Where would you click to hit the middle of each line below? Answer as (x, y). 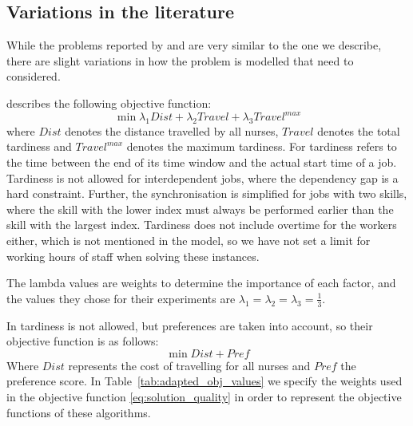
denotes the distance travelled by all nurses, (172, 130)
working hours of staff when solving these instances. (133, 256)
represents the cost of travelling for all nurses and (189, 365)
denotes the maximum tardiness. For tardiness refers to (262, 146)
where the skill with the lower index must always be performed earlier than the (200, 209)
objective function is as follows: (83, 341)
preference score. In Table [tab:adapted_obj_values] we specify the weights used (205, 381)
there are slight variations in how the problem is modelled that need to (180, 60)
